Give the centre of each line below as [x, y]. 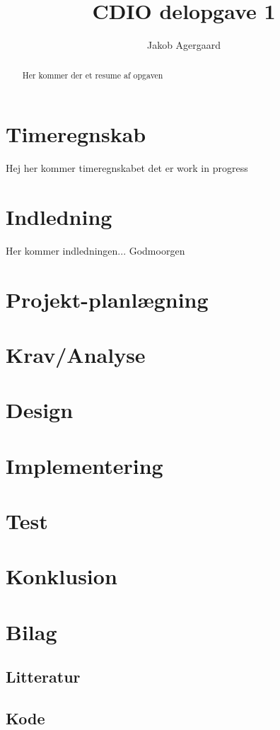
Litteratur [43, 677]
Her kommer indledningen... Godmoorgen [95, 250]
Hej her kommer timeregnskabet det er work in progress [127, 168]
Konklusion [62, 576]
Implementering [84, 465]
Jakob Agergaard [184, 45]
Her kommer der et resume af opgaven [93, 75]
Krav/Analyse [76, 354]
